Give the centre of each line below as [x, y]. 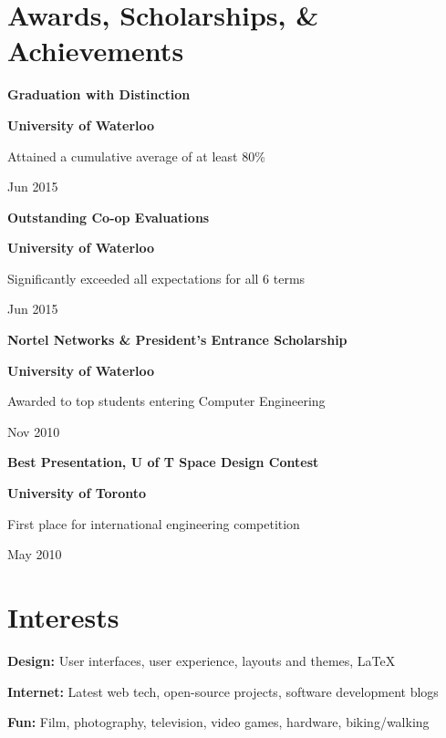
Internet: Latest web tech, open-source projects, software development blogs [223, 691]
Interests [63, 617]
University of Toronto [77, 493]
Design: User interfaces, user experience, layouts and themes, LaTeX [202, 660]
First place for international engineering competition [154, 523]
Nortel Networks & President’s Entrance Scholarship [177, 340]
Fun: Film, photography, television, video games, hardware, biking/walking [218, 722]
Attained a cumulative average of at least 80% [136, 156]
